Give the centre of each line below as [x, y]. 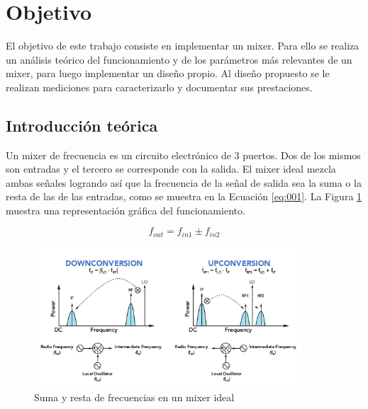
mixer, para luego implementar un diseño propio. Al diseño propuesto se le [168, 73]
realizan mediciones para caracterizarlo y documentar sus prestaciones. [159, 87]
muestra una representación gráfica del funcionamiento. [126, 210]
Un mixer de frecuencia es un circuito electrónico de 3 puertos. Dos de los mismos [183, 155]
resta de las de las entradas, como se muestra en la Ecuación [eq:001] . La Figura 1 [184, 196]
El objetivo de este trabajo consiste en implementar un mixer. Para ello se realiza [183, 45]
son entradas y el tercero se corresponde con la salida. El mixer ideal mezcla [171, 169]
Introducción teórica [82, 125]
